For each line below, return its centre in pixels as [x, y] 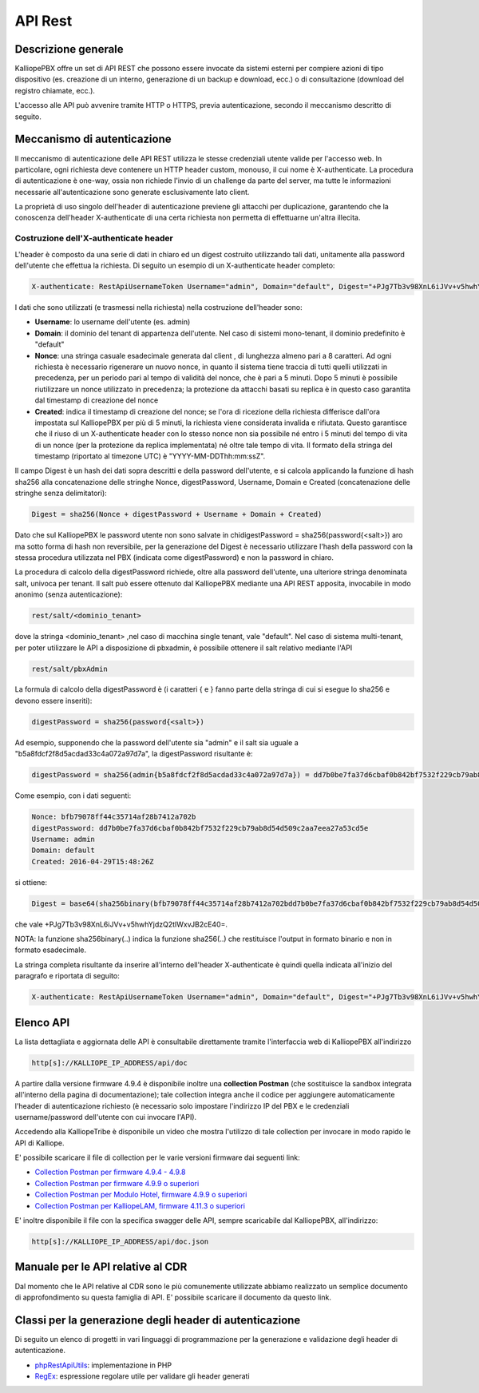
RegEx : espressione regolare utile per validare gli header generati [143, 1376]
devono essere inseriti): [53, 700]
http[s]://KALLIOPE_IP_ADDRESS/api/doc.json [120, 1242]
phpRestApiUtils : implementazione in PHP [103, 1365]
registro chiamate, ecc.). [55, 90]
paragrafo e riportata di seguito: [67, 976]
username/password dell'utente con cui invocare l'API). [106, 1117]
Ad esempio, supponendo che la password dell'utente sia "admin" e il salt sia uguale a [156, 742]
